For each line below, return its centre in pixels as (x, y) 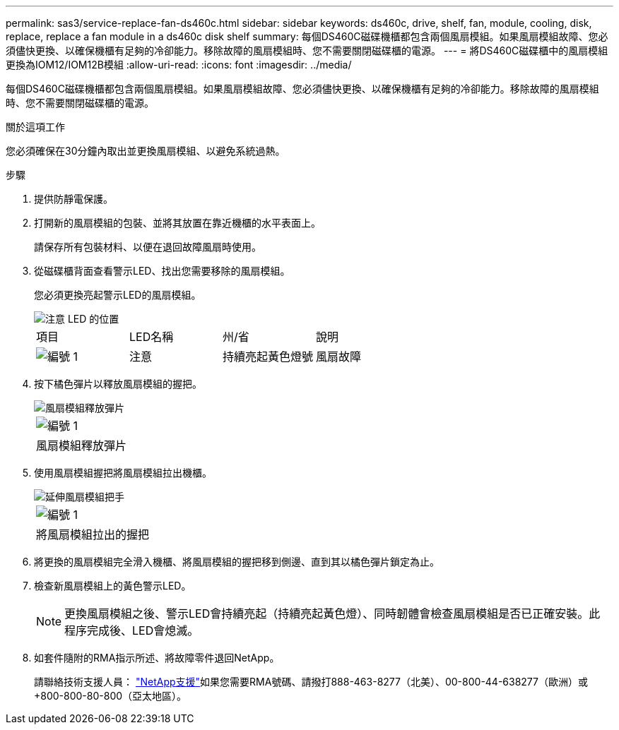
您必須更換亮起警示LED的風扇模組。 (118, 295)
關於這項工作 (35, 127)
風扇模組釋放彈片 (82, 445)
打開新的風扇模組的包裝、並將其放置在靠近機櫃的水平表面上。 (177, 223)
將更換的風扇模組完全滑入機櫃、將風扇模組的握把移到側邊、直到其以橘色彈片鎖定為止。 (237, 562)
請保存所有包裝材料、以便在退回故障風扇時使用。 (148, 247)
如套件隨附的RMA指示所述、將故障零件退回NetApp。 (157, 658)
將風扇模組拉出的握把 (93, 534)
